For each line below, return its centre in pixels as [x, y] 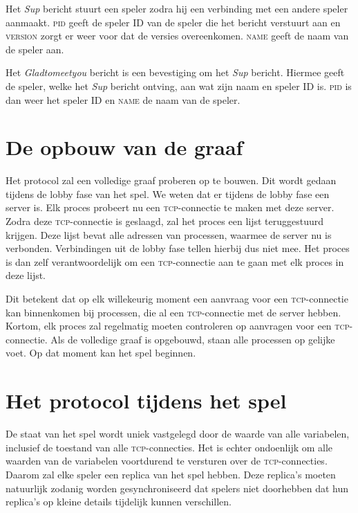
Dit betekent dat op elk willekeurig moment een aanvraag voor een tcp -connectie [177, 299]
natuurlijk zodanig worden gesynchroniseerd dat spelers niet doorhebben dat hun [177, 488]
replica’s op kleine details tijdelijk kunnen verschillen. [119, 502]
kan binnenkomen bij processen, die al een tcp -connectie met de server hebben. [173, 312]
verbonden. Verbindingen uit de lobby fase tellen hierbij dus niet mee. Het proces [178, 248]
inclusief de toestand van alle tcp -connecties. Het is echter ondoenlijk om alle [169, 447]
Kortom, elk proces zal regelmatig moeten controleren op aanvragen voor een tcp [178, 326]
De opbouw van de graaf [124, 147]
